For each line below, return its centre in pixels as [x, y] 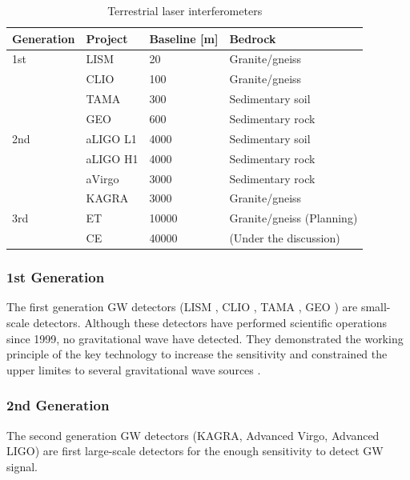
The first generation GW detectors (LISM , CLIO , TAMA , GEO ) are [182, 307]
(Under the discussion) [285, 238]
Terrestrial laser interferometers [185, 10]
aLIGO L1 [111, 138]
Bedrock [253, 38]
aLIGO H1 [112, 158]
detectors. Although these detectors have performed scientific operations [210, 322]
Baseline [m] [184, 38]
